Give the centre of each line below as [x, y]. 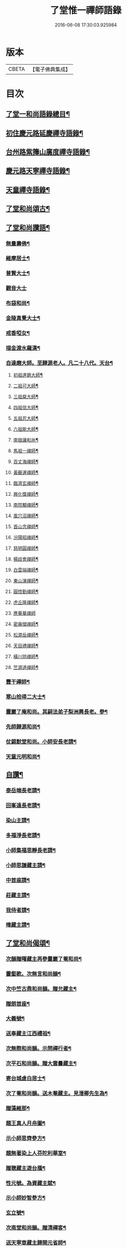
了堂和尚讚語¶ [28, 228]
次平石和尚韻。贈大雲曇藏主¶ [41, 1064]
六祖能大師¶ [26, 429]
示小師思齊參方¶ [26, 1138]
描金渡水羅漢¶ [23, 348]
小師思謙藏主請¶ [26, 865]
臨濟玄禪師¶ [26, 483]
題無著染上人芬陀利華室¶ [36, 1153]
